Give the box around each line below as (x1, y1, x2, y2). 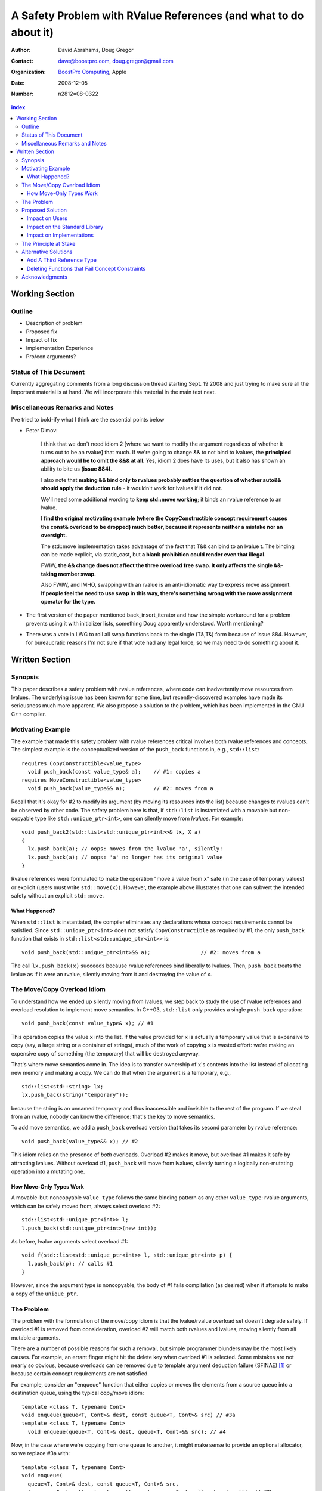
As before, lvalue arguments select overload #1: (11, 1238, 128, 1245)
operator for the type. (41, 598, 96, 605)
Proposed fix (26, 328, 58, 335)
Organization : (11, 69, 46, 76)
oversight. (41, 531, 67, 539)
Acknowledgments (21, 273, 68, 280)
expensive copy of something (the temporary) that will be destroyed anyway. (11, 1050, 200, 1057)
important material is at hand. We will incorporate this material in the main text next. (11, 388, 216, 396)
